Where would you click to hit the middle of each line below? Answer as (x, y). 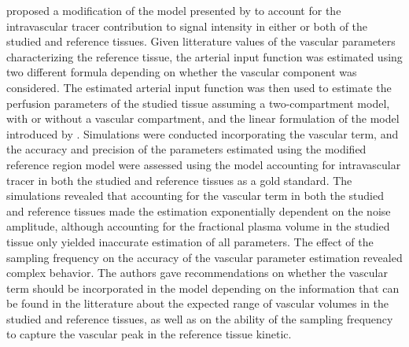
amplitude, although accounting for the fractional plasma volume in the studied (198, 226)
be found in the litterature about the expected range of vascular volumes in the (198, 303)
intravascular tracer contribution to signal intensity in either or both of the (187, 26)
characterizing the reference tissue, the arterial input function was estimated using (204, 56)
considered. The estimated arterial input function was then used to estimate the (199, 87)
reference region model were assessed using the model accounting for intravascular (204, 164)
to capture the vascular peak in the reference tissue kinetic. (149, 334)
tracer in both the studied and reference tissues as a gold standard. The (179, 180)
